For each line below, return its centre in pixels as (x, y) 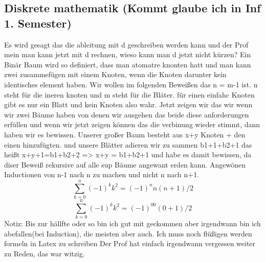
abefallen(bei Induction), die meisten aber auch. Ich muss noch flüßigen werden (128, 233)
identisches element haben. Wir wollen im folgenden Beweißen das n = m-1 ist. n (131, 84)
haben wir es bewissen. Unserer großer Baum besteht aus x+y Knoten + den (125, 134)
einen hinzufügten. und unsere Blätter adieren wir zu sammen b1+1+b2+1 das (128, 144)
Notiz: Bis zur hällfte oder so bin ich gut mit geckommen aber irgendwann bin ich (132, 223)
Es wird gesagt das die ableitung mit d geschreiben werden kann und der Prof (126, 44)
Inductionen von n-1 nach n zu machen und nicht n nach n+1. (102, 174)
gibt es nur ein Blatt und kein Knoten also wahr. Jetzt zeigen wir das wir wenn (128, 104)
